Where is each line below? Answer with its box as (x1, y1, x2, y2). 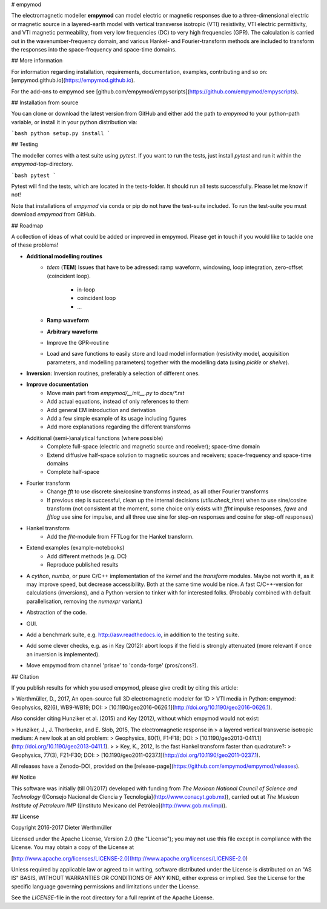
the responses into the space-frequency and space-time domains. (11, 45, 177, 53)
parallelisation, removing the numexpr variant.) (26, 598, 143, 605)
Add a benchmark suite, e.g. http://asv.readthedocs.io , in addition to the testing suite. (26, 631, 240, 638)
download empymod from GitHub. (11, 211, 96, 218)
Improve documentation (26, 381, 88, 388)
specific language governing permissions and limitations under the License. (11, 882, 200, 890)
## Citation (11, 673, 39, 680)
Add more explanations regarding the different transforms (47, 423, 191, 430)
